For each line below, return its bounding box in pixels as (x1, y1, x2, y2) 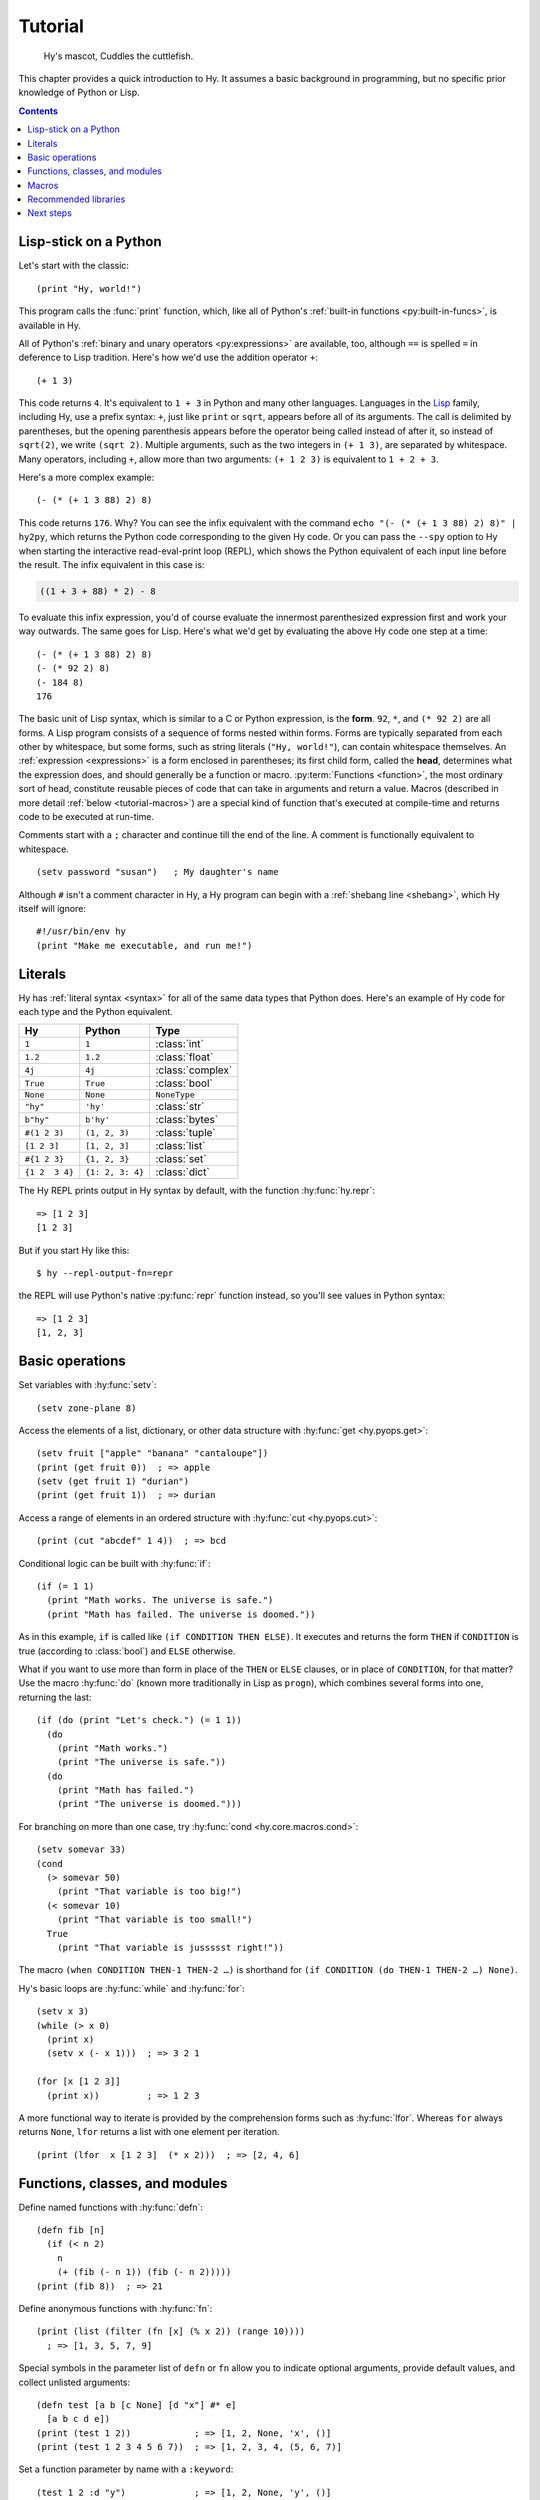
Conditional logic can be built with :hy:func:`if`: (18, 1557, 211, 1569)
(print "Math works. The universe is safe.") (46, 1595, 274, 1606)
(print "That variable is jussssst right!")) (56, 1942, 285, 1953)
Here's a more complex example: (18, 471, 155, 484)
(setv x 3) (36, 2006, 90, 2017)
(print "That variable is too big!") (56, 1886, 242, 1897)
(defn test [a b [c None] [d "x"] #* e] (36, 2399, 237, 2410)
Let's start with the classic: (18, 260, 130, 272)
